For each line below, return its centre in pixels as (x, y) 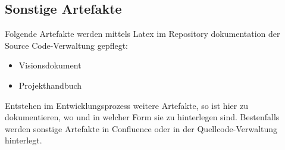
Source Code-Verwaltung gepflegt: (66, 45)
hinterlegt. (24, 140)
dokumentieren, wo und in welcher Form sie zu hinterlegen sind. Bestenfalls (142, 117)
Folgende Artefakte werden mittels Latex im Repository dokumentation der (142, 34)
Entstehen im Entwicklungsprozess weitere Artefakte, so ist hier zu (126, 105)
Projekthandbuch (50, 85)
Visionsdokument (50, 65)
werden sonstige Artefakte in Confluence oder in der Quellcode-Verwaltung (141, 128)
